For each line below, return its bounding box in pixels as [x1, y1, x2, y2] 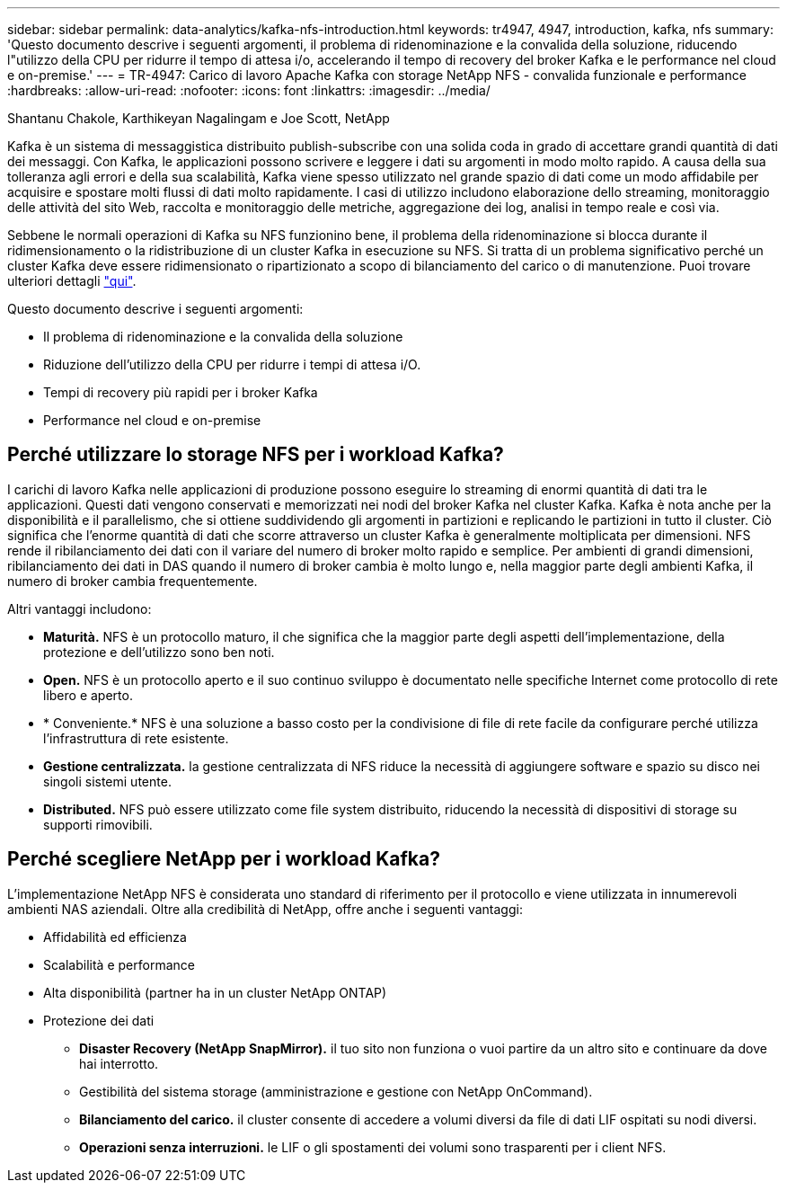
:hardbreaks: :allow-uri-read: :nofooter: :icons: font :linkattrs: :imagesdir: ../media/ [7, 83, 491, 98]
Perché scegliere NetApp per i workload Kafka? [7, 848, 440, 871]
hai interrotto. [79, 1055, 159, 1071]
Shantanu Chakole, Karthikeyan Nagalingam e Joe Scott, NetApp [7, 111, 390, 126]
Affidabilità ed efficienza [43, 928, 187, 945]
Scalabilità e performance [43, 956, 195, 972]
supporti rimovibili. [43, 816, 153, 832]
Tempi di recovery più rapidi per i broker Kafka [43, 385, 318, 400]
